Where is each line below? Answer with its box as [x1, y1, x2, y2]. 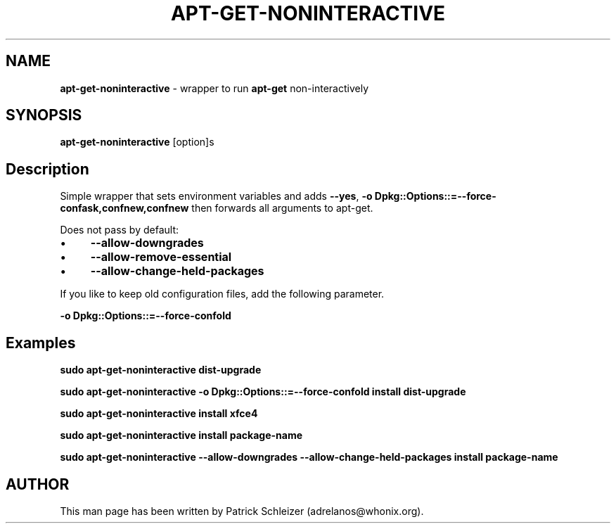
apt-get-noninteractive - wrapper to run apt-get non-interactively [60, 82, 369, 94]
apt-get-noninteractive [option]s [60, 136, 214, 148]
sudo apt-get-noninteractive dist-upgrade [60, 364, 262, 376]
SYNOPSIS [6, 106, 82, 125]
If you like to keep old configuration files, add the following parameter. [60, 288, 385, 300]
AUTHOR [6, 475, 70, 493]
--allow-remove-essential [90, 250, 232, 264]
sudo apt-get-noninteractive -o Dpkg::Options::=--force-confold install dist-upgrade [60, 385, 466, 398]
